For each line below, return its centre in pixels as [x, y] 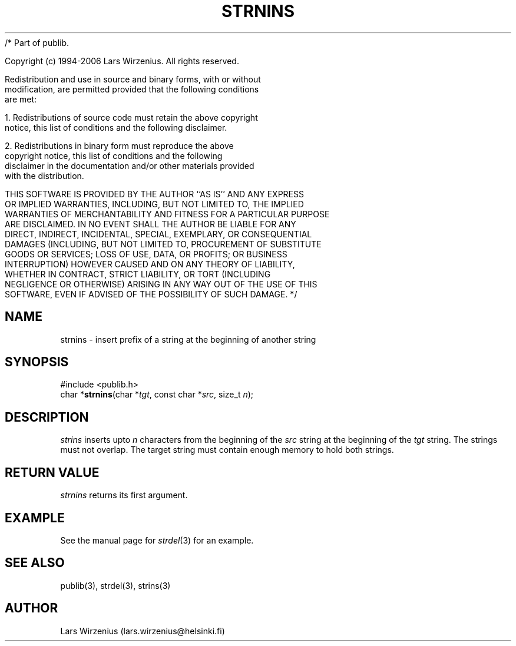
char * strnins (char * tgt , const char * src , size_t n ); [157, 395]
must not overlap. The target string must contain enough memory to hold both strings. [227, 450]
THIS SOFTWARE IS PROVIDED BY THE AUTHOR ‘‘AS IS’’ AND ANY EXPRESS [154, 194]
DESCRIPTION [47, 417]
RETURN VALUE [52, 472]
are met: [21, 99]
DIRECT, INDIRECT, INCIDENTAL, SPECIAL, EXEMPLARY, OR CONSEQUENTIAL [158, 234]
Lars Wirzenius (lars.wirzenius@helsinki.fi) [143, 631]
